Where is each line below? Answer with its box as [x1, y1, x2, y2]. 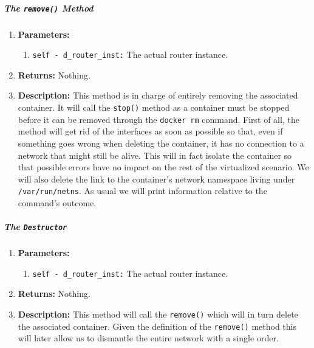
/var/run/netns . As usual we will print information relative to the [18, 184, 267, 197]
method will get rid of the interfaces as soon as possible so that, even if [18, 125, 283, 137]
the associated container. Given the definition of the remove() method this [18, 319, 297, 332]
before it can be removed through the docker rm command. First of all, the [18, 113, 299, 125]
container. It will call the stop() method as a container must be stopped [18, 101, 290, 114]
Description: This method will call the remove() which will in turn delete [18, 308, 298, 321]
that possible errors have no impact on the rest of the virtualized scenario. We [18, 161, 309, 173]
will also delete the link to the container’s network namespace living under [18, 172, 295, 185]
